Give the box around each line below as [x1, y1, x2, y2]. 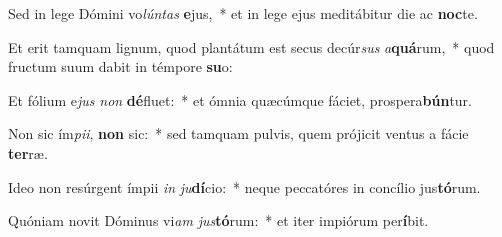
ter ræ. [8, 142, 48, 163]
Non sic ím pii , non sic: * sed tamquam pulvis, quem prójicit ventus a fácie [8, 123, 469, 144]
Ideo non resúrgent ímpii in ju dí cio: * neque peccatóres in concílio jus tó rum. [8, 176, 481, 197]
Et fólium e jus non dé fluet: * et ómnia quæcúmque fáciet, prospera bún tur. [8, 89, 473, 110]
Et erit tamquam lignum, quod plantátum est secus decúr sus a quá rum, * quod [8, 36, 495, 57]
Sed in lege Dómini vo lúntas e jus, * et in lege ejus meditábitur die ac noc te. [8, 3, 478, 23]
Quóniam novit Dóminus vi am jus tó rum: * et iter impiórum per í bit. [8, 210, 429, 231]
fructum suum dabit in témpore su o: [8, 56, 233, 77]
